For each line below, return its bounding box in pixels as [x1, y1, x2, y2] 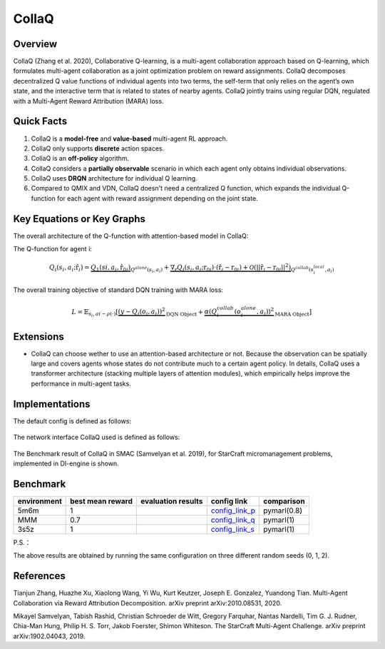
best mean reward [70, 496, 133, 506]
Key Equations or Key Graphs [13, 213, 146, 225]
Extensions [13, 331, 64, 343]
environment [17, 496, 62, 506]
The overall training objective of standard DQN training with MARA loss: [13, 286, 224, 294]
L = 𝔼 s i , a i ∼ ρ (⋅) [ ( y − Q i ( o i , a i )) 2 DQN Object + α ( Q [71, 306, 217, 318]
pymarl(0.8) [263, 505, 303, 515]
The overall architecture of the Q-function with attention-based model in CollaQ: [13, 231, 249, 240]
